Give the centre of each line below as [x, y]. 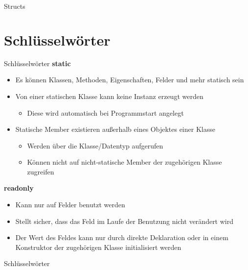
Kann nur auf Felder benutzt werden [70, 205]
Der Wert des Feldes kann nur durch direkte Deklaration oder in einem [122, 237]
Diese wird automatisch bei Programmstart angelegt [105, 112]
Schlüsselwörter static [37, 63]
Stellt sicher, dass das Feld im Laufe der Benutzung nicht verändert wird [124, 221]
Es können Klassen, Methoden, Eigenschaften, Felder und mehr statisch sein [130, 80]
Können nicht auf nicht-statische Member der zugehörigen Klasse [124, 162]
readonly [19, 188]
